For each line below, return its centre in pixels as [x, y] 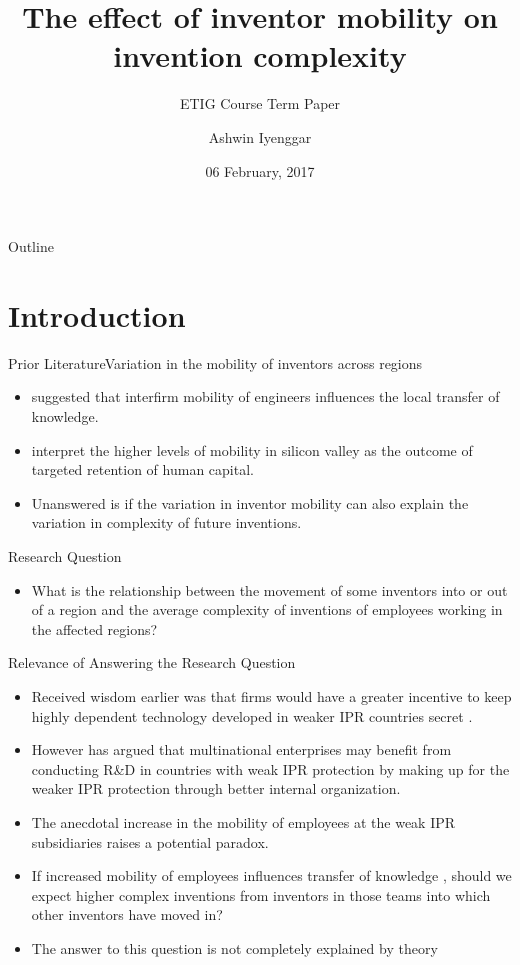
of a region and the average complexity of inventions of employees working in [267, 609]
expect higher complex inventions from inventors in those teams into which [261, 894]
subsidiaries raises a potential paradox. [150, 841]
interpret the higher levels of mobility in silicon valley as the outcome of [252, 449]
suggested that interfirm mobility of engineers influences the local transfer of [265, 396]
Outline [31, 246]
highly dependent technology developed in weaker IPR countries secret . [252, 715]
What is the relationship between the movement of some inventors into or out [269, 589]
